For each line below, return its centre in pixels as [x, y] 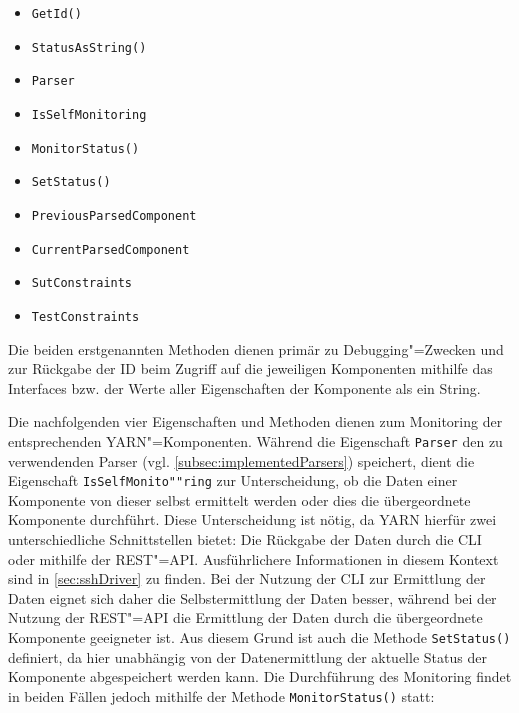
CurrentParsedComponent [110, 249]
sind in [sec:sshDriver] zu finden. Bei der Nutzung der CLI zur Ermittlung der [247, 578]
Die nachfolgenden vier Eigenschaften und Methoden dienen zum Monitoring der [255, 421]
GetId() [56, 14]
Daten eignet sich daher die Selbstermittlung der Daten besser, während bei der [252, 597]
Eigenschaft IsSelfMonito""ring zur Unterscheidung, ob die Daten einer [233, 480]
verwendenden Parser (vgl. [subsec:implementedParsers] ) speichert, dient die [241, 460]
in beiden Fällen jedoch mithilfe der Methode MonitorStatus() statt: [221, 695]
